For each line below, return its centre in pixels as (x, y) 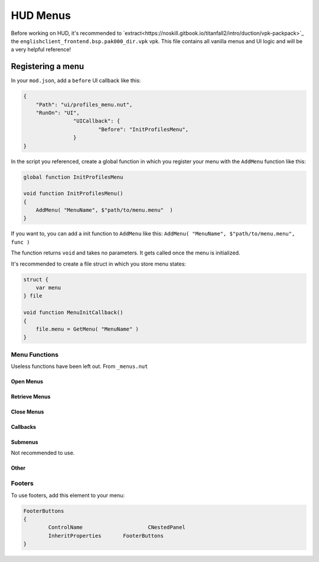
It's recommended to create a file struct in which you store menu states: (98, 264)
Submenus (25, 442)
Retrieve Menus (31, 397)
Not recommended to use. (43, 453)
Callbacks (24, 427)
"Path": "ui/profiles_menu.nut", (84, 104)
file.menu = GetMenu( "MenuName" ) (87, 329)
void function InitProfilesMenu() (73, 193)
